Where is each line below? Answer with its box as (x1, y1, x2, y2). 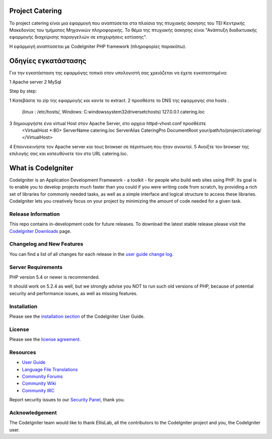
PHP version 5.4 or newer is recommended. (9, 274, 100, 280)
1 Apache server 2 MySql (9, 78, 61, 85)
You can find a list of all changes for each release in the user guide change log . (9, 251, 174, 257)
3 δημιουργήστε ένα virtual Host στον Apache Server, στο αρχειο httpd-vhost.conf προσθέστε (9, 120, 207, 126)
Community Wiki (22, 380, 56, 387)
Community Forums (22, 373, 63, 379)
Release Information (9, 210, 60, 217)
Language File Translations (22, 366, 78, 372)
